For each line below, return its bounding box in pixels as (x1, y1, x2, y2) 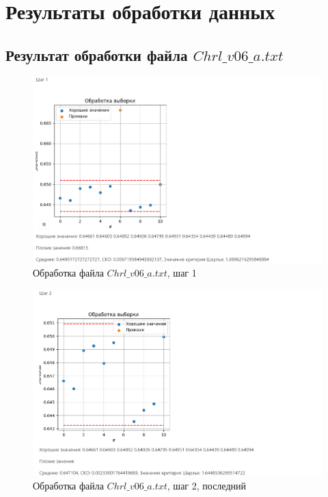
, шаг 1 (167, 266, 197, 280)
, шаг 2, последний (167, 479, 246, 493)
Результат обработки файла (5, 44, 188, 65)
